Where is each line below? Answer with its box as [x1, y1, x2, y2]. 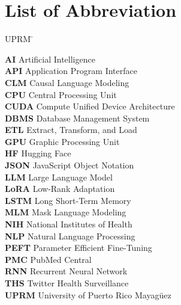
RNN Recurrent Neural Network [5, 265, 128, 277]
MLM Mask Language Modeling [5, 206, 126, 218]
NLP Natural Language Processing [5, 229, 135, 242]
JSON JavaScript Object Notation [5, 159, 134, 171]
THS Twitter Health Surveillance [5, 277, 129, 289]
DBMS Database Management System [5, 111, 150, 124]
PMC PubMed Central [5, 253, 92, 265]
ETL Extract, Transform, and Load [5, 123, 137, 136]
